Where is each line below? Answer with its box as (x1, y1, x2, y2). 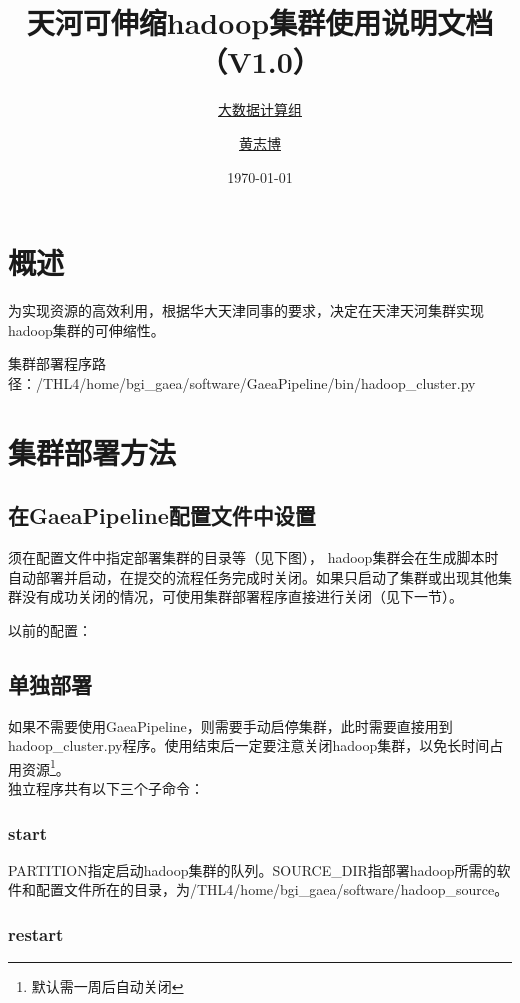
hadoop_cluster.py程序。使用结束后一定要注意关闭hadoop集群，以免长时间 (8, 735, 490, 756)
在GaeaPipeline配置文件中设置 (8, 500, 316, 531)
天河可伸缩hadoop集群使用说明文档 (26, 2, 494, 43)
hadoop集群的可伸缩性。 (8, 319, 165, 340)
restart (8, 921, 64, 946)
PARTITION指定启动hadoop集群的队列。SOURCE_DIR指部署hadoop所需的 (8, 859, 497, 880)
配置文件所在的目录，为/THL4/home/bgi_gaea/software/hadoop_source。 (35, 879, 509, 900)
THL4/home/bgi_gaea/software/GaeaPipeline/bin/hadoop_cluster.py (42, 372, 476, 393)
